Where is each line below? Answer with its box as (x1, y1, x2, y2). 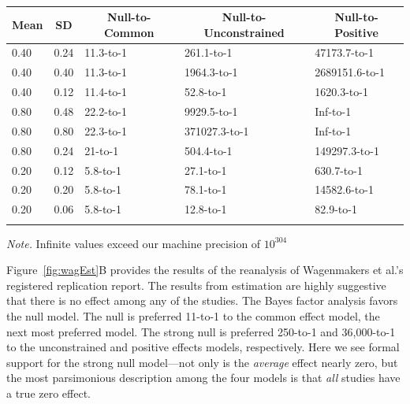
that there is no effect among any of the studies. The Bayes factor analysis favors (6, 292, 398, 309)
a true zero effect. (6, 384, 91, 401)
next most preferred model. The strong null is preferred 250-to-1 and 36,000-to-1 (6, 323, 396, 339)
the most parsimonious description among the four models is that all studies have (6, 369, 401, 386)
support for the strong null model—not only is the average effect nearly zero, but (6, 354, 398, 370)
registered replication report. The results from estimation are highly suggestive (6, 276, 386, 293)
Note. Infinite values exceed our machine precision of (6, 235, 261, 251)
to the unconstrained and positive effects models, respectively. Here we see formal (6, 339, 400, 355)
